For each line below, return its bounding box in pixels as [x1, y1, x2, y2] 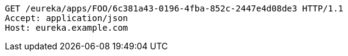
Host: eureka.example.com [5, 23, 128, 33]
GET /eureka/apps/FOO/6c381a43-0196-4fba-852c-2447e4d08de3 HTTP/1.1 [5, 4, 344, 13]
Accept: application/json [5, 13, 128, 23]
